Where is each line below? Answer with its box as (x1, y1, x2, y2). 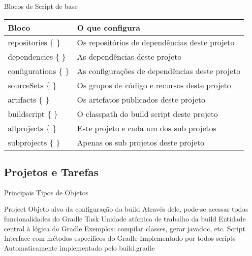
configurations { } (8, 65, 69, 76)
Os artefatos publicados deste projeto (77, 93, 206, 105)
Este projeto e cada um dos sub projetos (77, 122, 217, 134)
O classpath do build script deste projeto (77, 108, 218, 119)
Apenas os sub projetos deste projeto (77, 136, 204, 148)
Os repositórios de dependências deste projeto (77, 36, 235, 48)
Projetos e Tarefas (4, 164, 98, 179)
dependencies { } (8, 50, 66, 62)
